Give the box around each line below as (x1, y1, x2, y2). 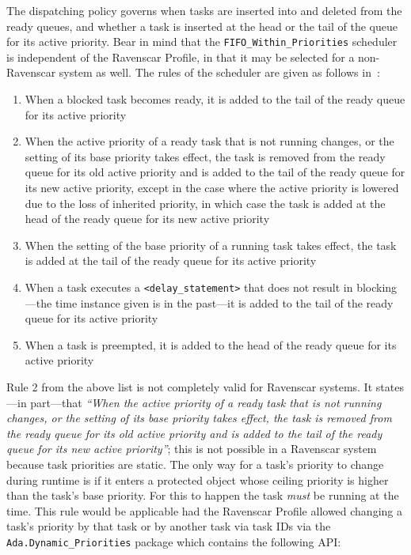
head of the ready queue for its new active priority (25, 210, 270, 227)
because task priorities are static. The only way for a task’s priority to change (6, 455, 384, 472)
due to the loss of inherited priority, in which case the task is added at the (25, 194, 386, 211)
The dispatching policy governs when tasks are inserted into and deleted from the (6, 2, 402, 18)
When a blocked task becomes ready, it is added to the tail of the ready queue (25, 91, 405, 108)
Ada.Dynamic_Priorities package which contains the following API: (6, 533, 341, 549)
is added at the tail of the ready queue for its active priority (25, 252, 317, 269)
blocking (356, 278, 398, 295)
